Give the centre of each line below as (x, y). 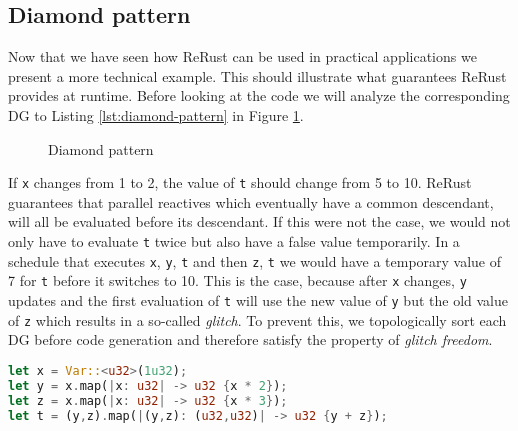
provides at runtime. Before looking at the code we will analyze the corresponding (259, 95)
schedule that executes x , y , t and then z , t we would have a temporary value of (255, 260)
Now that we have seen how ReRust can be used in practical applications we (242, 56)
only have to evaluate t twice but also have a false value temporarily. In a (234, 241)
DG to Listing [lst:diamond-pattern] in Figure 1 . (156, 114)
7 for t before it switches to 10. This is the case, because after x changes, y (237, 280)
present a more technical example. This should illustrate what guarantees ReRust (257, 75)
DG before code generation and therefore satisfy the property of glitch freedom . (250, 339)
